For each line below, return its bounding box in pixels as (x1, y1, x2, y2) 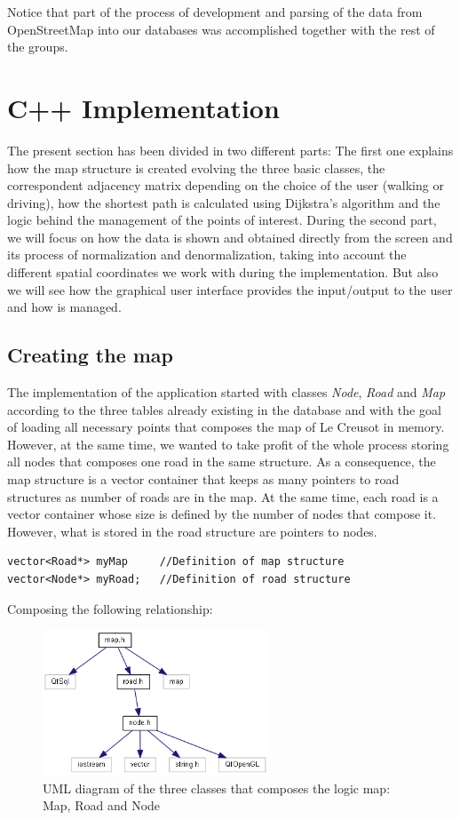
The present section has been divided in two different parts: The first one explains (7, 140, 454, 159)
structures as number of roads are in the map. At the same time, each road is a (7, 487, 439, 506)
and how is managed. (7, 298, 122, 316)
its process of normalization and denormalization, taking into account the (7, 245, 407, 264)
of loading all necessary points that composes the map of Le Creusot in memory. (7, 418, 445, 436)
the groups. (7, 37, 68, 56)
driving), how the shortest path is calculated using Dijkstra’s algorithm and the (7, 193, 440, 211)
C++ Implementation (7, 89, 280, 125)
